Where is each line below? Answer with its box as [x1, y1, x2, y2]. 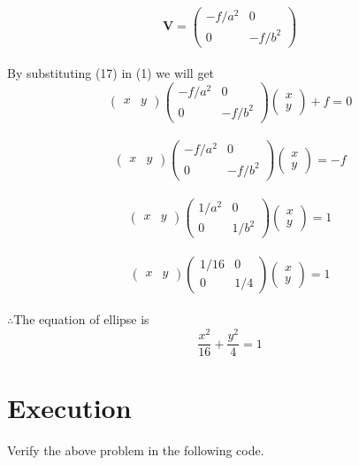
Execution [7, 390, 132, 426]
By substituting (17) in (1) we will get [7, 64, 215, 82]
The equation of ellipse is [13, 310, 149, 329]
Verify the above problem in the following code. [7, 441, 264, 460]
